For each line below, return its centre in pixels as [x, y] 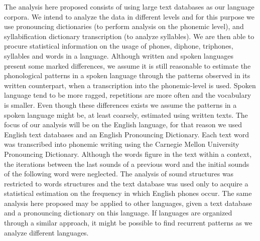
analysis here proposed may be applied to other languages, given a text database [128, 203]
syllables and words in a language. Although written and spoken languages [119, 55]
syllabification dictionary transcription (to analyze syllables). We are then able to [129, 36]
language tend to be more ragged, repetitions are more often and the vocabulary [128, 95]
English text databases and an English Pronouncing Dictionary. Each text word [126, 134]
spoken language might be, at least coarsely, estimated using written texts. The [126, 114]
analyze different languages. [46, 232]
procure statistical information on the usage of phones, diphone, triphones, [119, 46]
